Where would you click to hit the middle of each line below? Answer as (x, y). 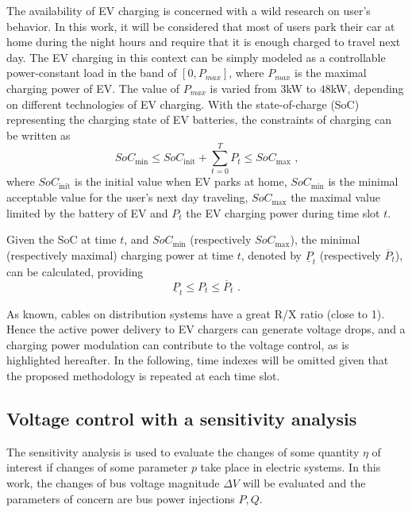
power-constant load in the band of (92, 73)
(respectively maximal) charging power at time (120, 254)
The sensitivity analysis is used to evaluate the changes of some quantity (183, 451)
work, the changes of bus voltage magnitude (113, 483)
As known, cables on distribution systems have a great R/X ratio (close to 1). (196, 313)
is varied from (243, 88)
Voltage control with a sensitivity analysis (182, 419)
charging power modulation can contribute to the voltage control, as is (178, 344)
